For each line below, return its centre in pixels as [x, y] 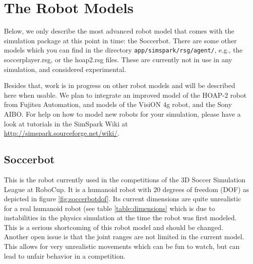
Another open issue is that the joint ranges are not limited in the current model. [124, 237]
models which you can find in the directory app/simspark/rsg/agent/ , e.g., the [123, 50]
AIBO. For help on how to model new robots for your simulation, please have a [122, 114]
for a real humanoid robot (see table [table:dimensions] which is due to [109, 208]
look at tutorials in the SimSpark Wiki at [66, 123]
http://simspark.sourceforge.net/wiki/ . [62, 133]
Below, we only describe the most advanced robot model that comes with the [119, 31]
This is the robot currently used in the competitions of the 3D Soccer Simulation [125, 179]
